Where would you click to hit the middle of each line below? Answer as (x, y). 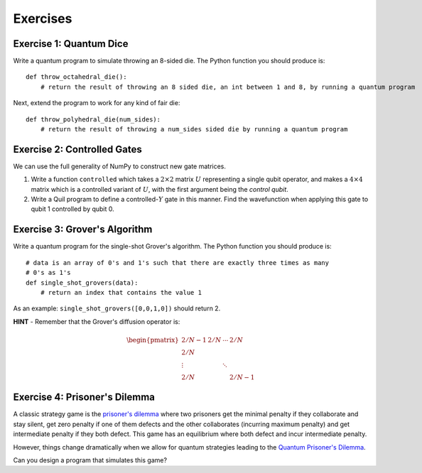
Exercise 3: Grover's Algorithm (83, 230)
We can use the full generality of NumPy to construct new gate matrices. (120, 166)
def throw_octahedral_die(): (76, 77)
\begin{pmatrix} (153, 340)
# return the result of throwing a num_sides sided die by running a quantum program (194, 129)
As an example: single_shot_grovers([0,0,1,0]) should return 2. (117, 308)
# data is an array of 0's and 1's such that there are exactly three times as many (178, 262)
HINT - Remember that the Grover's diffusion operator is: (97, 321)
